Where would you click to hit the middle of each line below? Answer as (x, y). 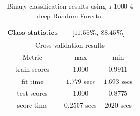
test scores (32, 93)
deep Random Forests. (70, 15)
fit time (32, 81)
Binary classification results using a (59, 6)
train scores (32, 69)
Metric (32, 57)
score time (32, 105)
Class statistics (32, 32)
